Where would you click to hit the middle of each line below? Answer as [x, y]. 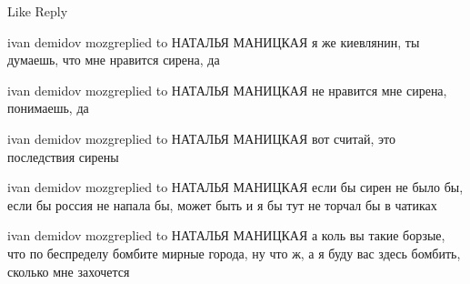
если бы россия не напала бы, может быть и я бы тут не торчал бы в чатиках [222, 204]
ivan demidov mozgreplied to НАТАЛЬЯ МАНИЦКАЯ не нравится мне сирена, [227, 90]
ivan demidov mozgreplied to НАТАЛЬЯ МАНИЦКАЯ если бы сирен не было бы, [235, 187]
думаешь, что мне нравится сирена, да [114, 60]
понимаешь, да [48, 108]
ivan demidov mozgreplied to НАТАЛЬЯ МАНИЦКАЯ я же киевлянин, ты [214, 41]
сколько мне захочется [69, 271]
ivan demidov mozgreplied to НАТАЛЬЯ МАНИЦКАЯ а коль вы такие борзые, [226, 235]
